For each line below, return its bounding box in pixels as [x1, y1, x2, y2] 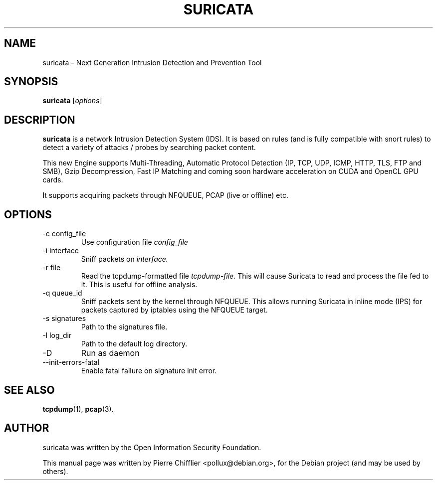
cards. [42, 175, 63, 184]
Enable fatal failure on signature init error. [81, 366, 217, 375]
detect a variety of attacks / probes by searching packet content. [42, 143, 256, 152]
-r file [42, 263, 61, 272]
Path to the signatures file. [81, 323, 168, 331]
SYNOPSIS [4, 75, 58, 88]
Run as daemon [81, 348, 140, 358]
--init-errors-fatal [42, 358, 99, 367]
